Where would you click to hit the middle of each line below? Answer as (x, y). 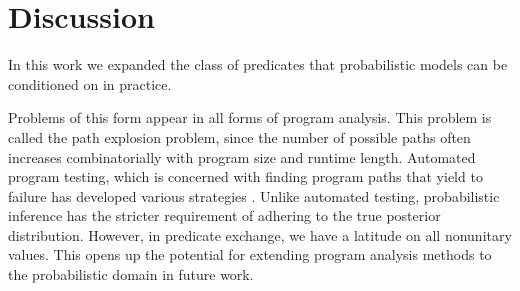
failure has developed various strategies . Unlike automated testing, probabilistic (254, 195)
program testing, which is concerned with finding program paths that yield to (245, 176)
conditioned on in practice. (90, 83)
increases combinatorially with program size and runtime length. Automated (242, 156)
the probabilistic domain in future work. (131, 274)
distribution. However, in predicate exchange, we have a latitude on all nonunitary (260, 234)
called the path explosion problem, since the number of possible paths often (239, 136)
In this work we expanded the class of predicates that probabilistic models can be (258, 64)
